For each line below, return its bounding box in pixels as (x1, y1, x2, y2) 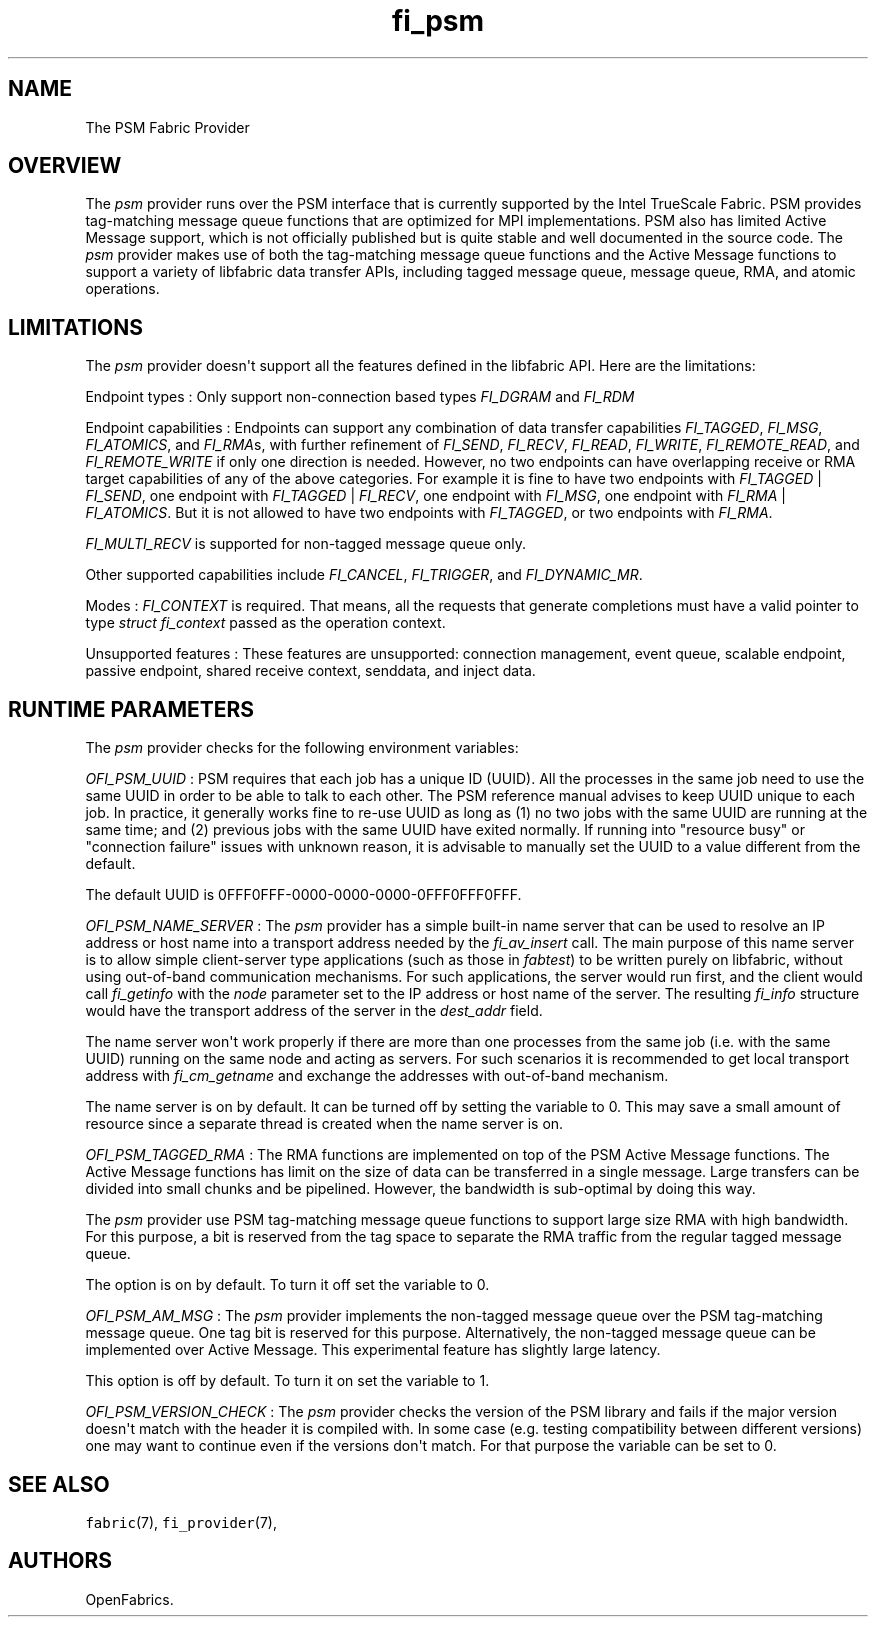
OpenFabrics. (85, 1590, 174, 1608)
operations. (85, 280, 160, 298)
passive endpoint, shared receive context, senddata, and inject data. (85, 662, 536, 680)
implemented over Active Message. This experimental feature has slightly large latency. (85, 1341, 661, 1359)
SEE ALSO (8, 1471, 110, 1497)
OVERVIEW (8, 153, 122, 179)
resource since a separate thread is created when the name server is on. (85, 1115, 564, 1133)
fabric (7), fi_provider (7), (85, 1513, 277, 1531)
